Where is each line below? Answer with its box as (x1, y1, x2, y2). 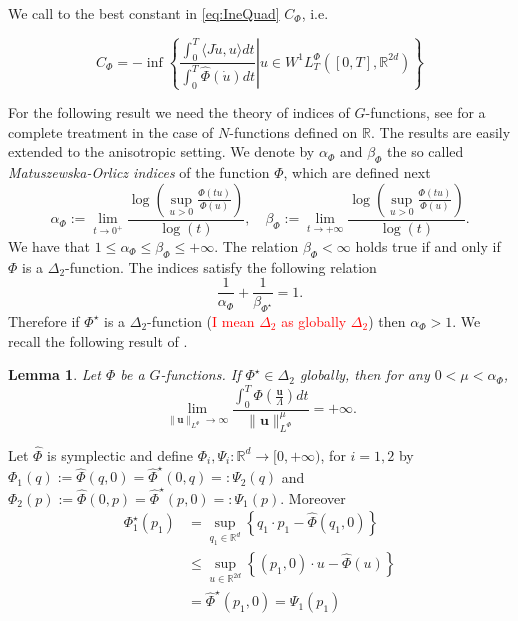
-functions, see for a (365, 102, 486, 123)
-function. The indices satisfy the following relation (65, 256, 377, 277)
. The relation (214, 235, 299, 256)
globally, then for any (299, 364, 430, 385)
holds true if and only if (355, 235, 501, 256)
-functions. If (160, 364, 241, 385)
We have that (8, 235, 91, 256)
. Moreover (280, 487, 346, 508)
